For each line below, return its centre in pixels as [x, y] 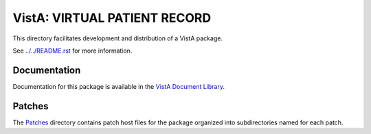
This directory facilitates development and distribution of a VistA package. [118, 38]
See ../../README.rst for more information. [72, 51]
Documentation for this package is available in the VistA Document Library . [119, 86]
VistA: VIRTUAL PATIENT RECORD [112, 18]
